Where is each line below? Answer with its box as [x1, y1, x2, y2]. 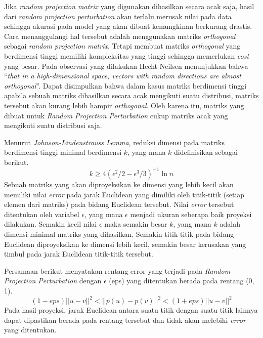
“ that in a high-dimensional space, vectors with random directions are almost [4, 70, 241, 81]
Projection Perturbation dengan [4, 275, 102, 286]
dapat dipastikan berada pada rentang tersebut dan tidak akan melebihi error [4, 314, 246, 325]
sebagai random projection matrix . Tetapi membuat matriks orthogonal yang [4, 40, 241, 51]
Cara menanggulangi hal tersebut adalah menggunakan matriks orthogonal [4, 30, 236, 41]
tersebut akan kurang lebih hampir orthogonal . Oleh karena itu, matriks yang [4, 100, 244, 110]
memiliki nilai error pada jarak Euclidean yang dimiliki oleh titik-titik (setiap [4, 189, 245, 199]
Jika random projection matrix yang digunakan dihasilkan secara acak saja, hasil [4, 1, 254, 11]
